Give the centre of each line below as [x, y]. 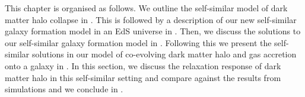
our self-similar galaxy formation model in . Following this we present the [138, 42]
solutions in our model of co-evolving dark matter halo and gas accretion [164, 54]
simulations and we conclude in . [64, 89]
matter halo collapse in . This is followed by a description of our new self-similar [151, 19]
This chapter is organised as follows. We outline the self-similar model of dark [146, 8]
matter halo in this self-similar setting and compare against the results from [143, 77]
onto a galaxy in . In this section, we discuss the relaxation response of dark [143, 65]
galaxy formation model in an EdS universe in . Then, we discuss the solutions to [153, 31]
